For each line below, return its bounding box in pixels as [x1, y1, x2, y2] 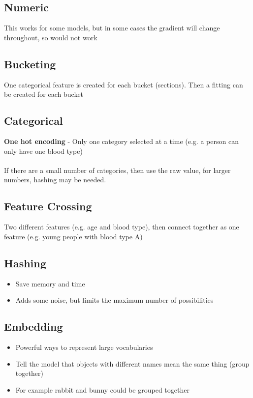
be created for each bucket [4, 89, 84, 99]
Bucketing [4, 56, 56, 71]
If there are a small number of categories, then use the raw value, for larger [4, 165, 231, 175]
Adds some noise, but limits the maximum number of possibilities [15, 295, 214, 305]
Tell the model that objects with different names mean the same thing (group [15, 358, 250, 369]
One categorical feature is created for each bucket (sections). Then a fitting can [4, 79, 243, 89]
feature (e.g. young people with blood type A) [4, 231, 143, 241]
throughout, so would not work [4, 32, 97, 42]
